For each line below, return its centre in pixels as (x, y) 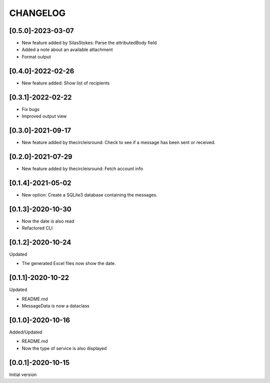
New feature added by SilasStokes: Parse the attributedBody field (89, 43)
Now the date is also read (48, 221)
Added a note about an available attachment (67, 49)
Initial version (23, 374)
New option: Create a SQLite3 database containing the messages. (89, 194)
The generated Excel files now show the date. (69, 263)
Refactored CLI (37, 228)
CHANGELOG (37, 13)
